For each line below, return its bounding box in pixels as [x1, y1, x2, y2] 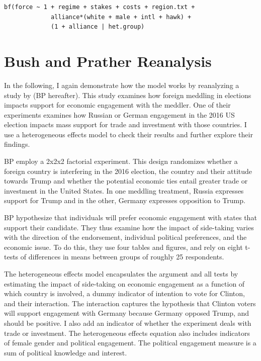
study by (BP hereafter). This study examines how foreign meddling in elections [4, 89, 251, 100]
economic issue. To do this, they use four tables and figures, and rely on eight [4, 241, 243, 252]
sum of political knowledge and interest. [4, 347, 127, 357]
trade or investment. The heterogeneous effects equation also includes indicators [4, 327, 250, 338]
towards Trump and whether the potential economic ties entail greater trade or [4, 175, 248, 186]
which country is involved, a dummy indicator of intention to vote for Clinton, [4, 288, 245, 299]
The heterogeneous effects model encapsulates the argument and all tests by [4, 268, 238, 279]
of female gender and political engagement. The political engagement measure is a [4, 337, 256, 348]
